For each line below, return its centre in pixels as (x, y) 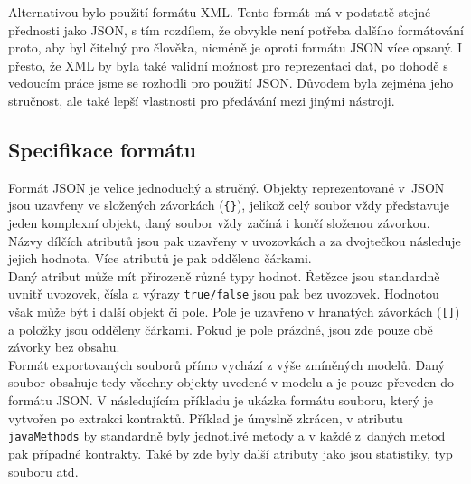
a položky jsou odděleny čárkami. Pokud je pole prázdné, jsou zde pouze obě (221, 329)
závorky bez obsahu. (64, 347)
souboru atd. (43, 471)
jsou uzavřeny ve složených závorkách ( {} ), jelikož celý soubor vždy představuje (229, 205)
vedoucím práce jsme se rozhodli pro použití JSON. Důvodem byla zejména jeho (231, 83)
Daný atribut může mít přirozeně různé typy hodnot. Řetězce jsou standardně (224, 275)
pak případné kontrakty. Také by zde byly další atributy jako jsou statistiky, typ (231, 453)
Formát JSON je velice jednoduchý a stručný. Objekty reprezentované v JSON (226, 187)
